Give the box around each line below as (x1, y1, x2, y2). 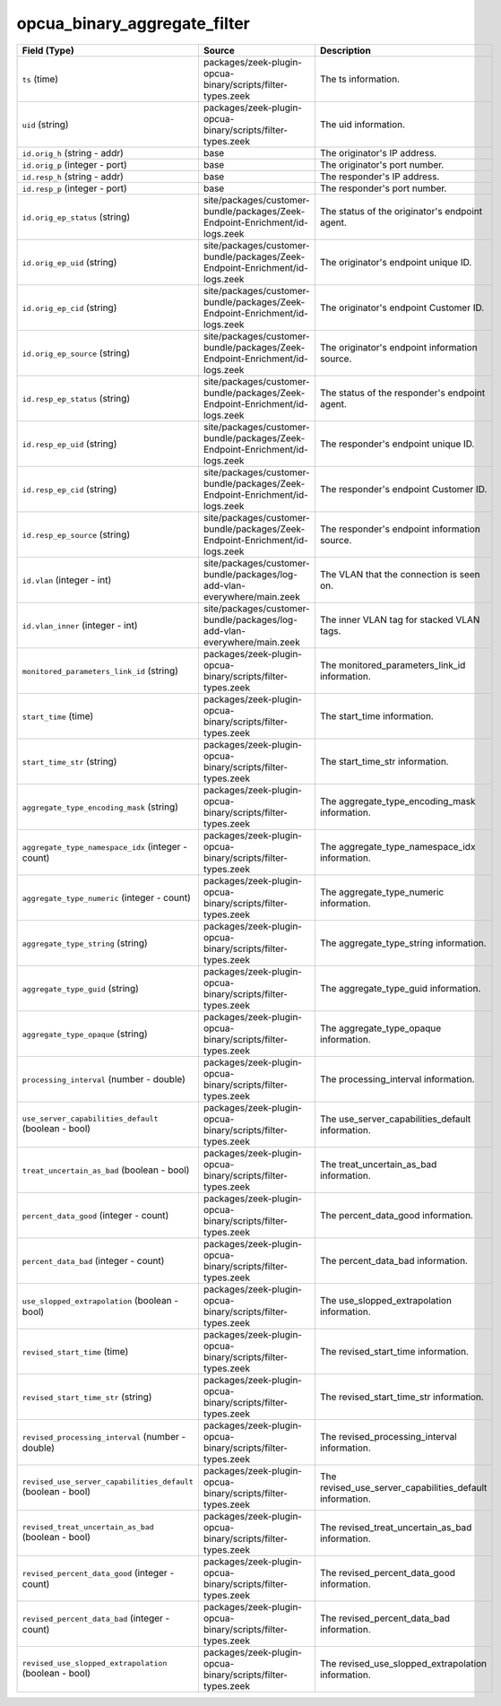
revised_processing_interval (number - (22, 1430, 186, 1442)
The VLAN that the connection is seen (319, 567, 480, 580)
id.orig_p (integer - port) (22, 158, 127, 170)
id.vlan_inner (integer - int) (22, 619, 138, 631)
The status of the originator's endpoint (319, 204, 483, 217)
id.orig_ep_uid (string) (22, 255, 117, 268)
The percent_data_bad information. (319, 1254, 468, 1267)
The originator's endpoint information (319, 341, 479, 353)
